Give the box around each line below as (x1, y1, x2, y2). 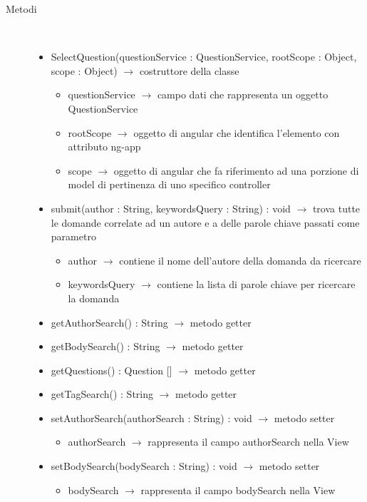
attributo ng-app (68, 139, 141, 154)
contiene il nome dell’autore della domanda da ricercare (119, 252, 361, 267)
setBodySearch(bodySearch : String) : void (51, 459, 237, 473)
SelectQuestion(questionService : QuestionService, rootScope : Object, (51, 49, 357, 64)
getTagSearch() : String (51, 386, 154, 401)
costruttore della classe (139, 63, 239, 78)
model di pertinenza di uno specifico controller (68, 177, 271, 192)
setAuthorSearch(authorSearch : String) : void (51, 410, 252, 425)
